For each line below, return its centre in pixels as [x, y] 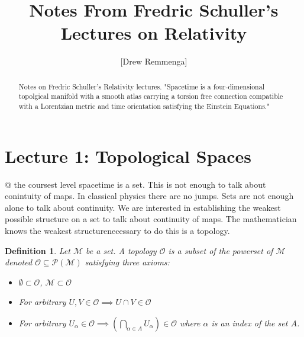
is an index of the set [250, 322]
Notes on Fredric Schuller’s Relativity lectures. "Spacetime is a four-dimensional [141, 86]
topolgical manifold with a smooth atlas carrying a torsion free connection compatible [151, 96]
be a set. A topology [121, 250]
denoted [19, 262]
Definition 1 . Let [38, 250]
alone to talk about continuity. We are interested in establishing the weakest [143, 207]
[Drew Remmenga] [154, 61]
